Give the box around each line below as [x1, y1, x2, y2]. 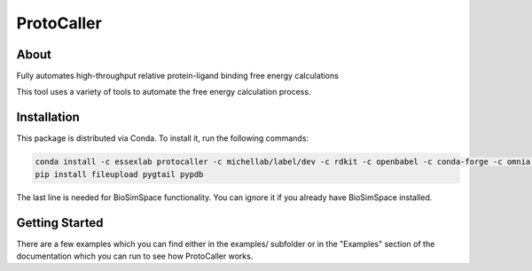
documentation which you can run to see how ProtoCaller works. [16, 251, 254, 261]
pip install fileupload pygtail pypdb [35, 169, 204, 179]
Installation [16, 110, 80, 125]
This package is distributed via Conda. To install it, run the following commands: [16, 133, 309, 143]
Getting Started [16, 215, 104, 230]
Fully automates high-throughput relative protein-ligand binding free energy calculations [16, 71, 339, 81]
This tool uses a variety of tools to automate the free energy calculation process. [16, 87, 311, 97]
